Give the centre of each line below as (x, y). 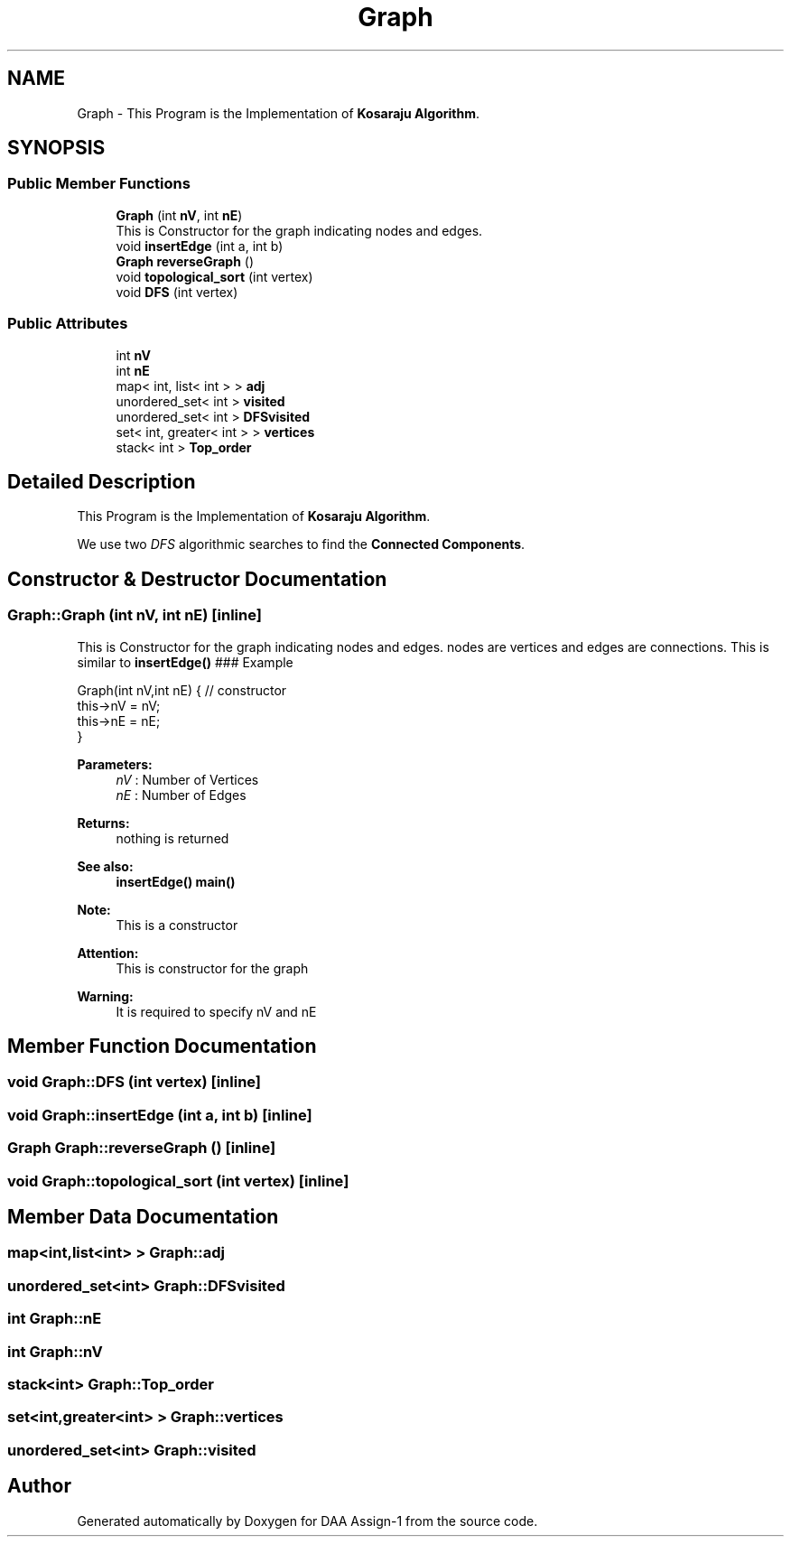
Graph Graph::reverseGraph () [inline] (142, 1148)
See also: (105, 866)
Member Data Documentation (143, 1217)
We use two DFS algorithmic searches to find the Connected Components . (301, 544)
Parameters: (115, 764)
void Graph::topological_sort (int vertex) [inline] (178, 1181)
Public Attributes (68, 324)
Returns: (103, 823)
